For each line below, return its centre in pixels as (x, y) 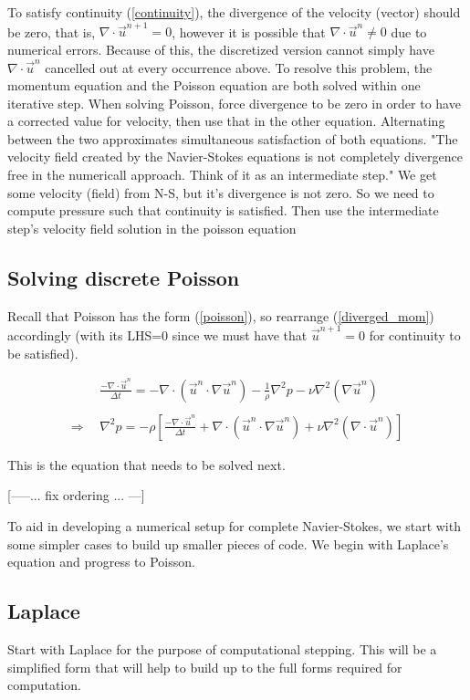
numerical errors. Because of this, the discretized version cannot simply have (221, 49)
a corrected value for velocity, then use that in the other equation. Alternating (226, 121)
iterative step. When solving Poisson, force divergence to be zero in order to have (234, 103)
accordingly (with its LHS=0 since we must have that (157, 334)
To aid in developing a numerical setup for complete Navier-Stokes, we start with (234, 526)
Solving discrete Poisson (124, 277)
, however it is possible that (249, 31)
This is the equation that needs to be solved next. (146, 464)
